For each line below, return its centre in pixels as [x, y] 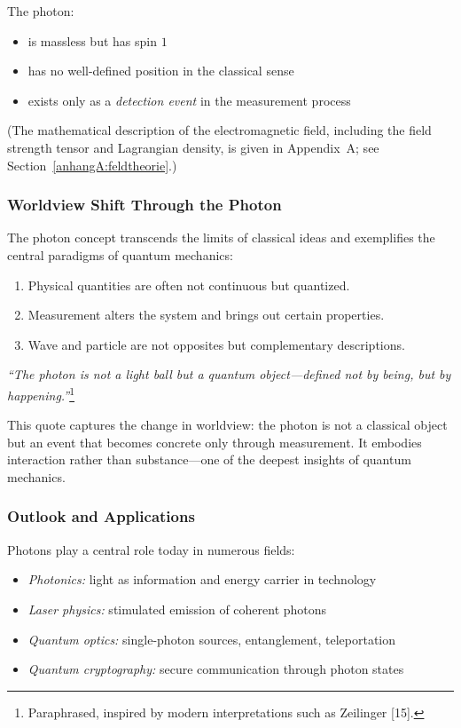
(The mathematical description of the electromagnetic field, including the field [219, 130]
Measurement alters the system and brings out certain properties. [206, 315]
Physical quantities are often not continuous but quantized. [189, 285]
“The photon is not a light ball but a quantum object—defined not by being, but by [229, 374]
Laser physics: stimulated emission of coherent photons [177, 609]
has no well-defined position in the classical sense [161, 71]
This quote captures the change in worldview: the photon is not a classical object [227, 425]
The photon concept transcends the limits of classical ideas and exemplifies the [221, 237]
